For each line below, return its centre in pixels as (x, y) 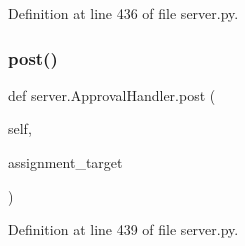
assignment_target (65, 162)
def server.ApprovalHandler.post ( (112, 94)
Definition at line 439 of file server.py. (123, 229)
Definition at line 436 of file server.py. (123, 13)
